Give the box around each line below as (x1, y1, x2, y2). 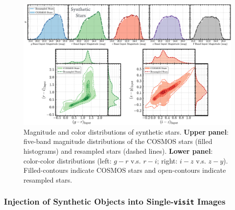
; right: (157, 155, 178, 165)
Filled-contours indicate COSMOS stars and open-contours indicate (23, 165, 226, 175)
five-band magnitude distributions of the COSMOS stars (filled (23, 136, 212, 146)
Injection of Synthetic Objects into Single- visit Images (4, 195, 226, 208)
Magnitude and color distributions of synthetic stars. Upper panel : (23, 126, 229, 137)
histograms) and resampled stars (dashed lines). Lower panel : (23, 145, 213, 156)
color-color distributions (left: (23, 155, 112, 165)
